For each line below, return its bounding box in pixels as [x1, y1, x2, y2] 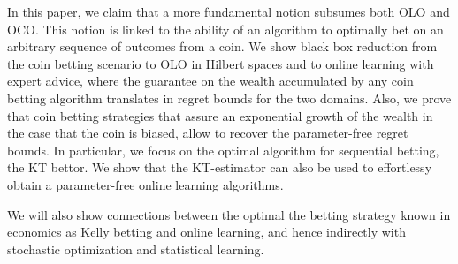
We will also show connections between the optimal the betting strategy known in [7, 205, 451, 223]
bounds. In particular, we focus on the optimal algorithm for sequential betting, [7, 140, 439, 159]
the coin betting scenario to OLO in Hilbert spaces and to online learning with [7, 54, 434, 72]
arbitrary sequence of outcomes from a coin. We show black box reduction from [7, 37, 438, 56]
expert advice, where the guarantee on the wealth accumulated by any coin [7, 72, 414, 90]
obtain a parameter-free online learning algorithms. [7, 175, 284, 193]
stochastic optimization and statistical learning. [7, 239, 264, 258]
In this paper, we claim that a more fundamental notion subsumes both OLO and [7, 3, 450, 20]
